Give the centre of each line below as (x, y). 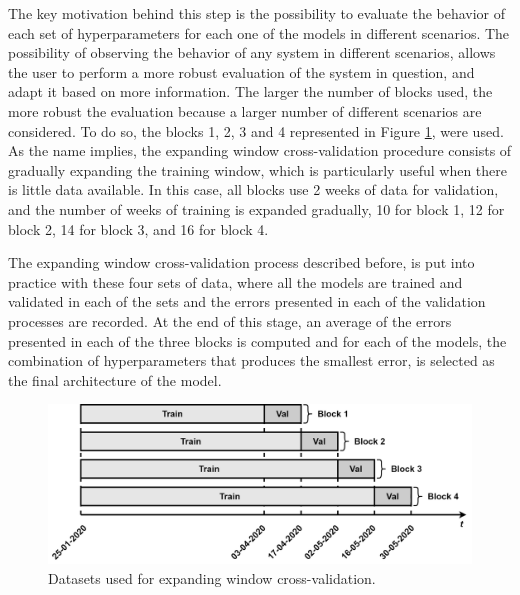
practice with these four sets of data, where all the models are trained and (235, 281)
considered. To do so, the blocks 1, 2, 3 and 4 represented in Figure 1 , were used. (256, 130)
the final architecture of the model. (115, 379)
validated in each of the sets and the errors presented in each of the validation (247, 301)
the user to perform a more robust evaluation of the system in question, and (241, 71)
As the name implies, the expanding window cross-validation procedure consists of (260, 150)
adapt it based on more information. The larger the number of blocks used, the (250, 91)
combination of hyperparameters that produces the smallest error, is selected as (251, 360)
